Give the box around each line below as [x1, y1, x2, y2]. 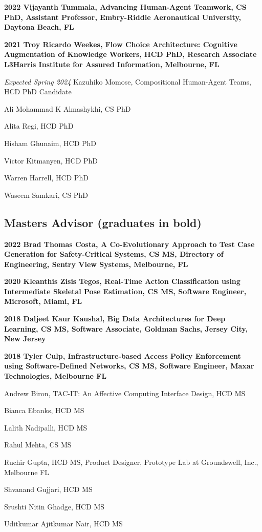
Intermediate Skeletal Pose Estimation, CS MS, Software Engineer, [4, 285, 247, 296]
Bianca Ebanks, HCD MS [4, 405, 84, 416]
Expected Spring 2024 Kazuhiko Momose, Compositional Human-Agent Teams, [4, 76, 251, 87]
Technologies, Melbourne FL [4, 371, 107, 381]
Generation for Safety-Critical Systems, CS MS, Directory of [4, 249, 224, 259]
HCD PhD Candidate [4, 86, 72, 97]
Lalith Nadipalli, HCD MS [4, 422, 88, 433]
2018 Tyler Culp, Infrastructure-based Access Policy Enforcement [4, 350, 241, 361]
